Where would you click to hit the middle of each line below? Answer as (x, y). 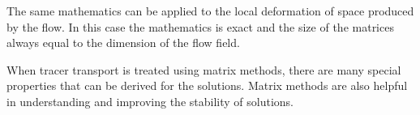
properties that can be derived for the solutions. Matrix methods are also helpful (207, 85)
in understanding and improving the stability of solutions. (150, 101)
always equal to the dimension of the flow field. (123, 43)
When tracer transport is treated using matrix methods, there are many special (204, 69)
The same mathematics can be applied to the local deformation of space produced (210, 11)
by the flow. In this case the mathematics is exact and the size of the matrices (200, 26)
